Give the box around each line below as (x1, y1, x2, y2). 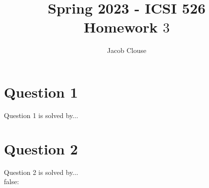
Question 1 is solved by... (4, 110, 78, 120)
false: (4, 176, 19, 187)
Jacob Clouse (107, 45, 147, 55)
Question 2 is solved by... (4, 167, 78, 177)
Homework (83, 17, 158, 37)
